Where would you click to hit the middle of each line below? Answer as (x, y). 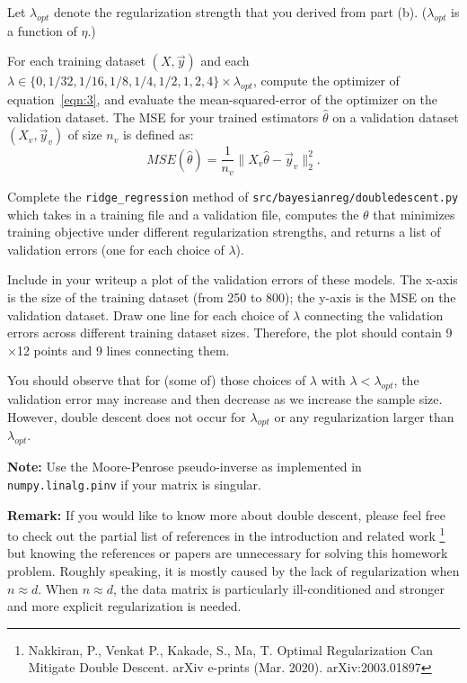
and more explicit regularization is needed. (124, 606)
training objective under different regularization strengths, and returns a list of (224, 232)
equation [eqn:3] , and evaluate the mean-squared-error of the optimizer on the (223, 99)
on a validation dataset (396, 117)
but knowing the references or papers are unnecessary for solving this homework (228, 553)
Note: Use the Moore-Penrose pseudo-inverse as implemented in (185, 467)
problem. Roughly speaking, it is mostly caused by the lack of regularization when (233, 570)
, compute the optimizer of (326, 81)
